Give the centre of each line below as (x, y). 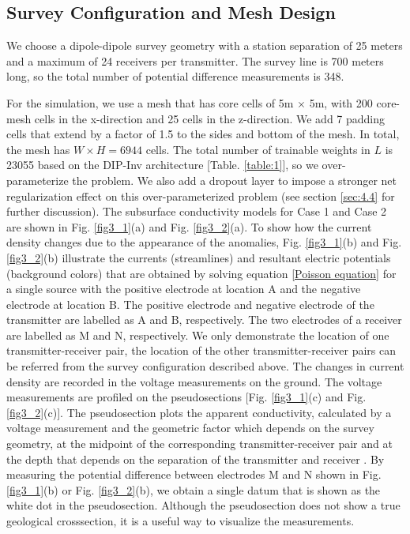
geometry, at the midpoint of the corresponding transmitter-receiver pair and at (199, 444)
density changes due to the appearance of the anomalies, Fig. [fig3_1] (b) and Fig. (204, 242)
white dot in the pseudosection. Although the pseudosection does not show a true (203, 505)
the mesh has (38, 149)
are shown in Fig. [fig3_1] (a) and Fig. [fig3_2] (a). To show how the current (189, 226)
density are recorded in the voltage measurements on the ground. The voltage (194, 381)
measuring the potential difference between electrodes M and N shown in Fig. (194, 474)
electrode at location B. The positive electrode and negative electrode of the (190, 304)
